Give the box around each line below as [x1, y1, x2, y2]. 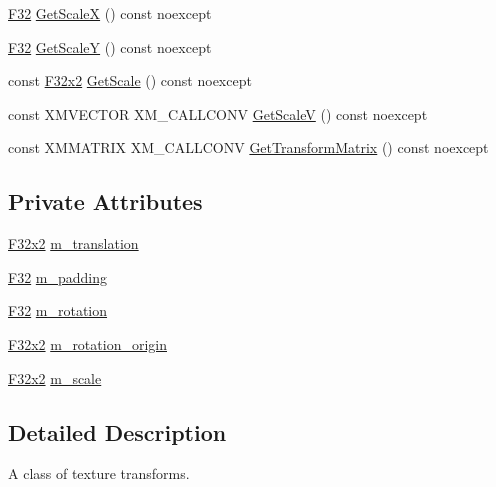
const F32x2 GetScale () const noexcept [8, 70, 252, 91]
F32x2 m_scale [8, 367, 102, 388]
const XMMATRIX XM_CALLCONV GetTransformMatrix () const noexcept [8, 137, 489, 158]
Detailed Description [8, 416, 227, 447]
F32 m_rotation [8, 300, 108, 321]
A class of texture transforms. [8, 463, 190, 484]
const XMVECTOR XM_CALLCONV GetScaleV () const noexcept [8, 103, 428, 124]
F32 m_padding [8, 266, 108, 287]
